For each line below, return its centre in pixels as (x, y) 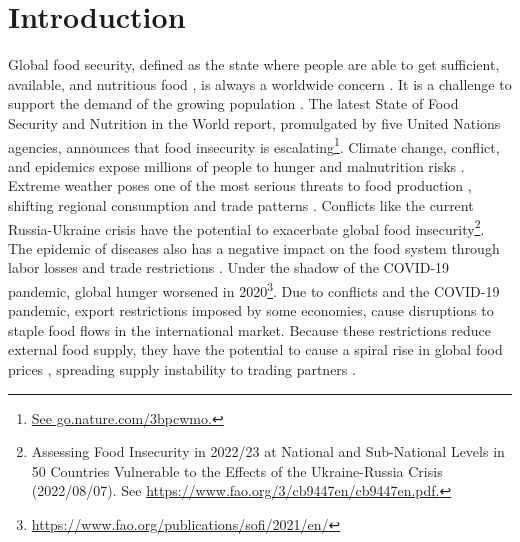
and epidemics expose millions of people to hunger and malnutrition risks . (236, 165)
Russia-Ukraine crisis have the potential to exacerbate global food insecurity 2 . (246, 227)
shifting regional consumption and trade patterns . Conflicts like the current (241, 204)
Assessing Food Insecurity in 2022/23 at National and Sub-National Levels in (268, 451)
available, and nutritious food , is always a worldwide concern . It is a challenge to (260, 83)
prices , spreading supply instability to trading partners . (182, 369)
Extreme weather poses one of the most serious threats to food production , (240, 185)
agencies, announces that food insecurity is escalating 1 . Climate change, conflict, (254, 145)
